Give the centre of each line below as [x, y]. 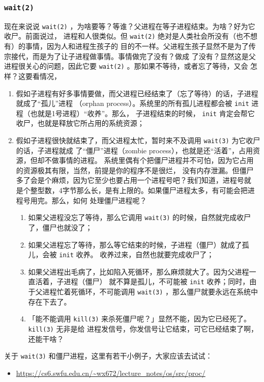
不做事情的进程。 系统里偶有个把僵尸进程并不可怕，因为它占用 [149, 160]
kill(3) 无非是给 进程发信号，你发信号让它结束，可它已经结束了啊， [143, 328]
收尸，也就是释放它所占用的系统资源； [80, 123]
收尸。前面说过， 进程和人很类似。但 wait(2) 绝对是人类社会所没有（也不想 [131, 36]
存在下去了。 [50, 301]
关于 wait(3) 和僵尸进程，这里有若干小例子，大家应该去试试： [108, 356]
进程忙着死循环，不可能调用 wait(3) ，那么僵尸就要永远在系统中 [150, 291]
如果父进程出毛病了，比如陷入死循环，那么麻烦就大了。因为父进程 [139, 271]
